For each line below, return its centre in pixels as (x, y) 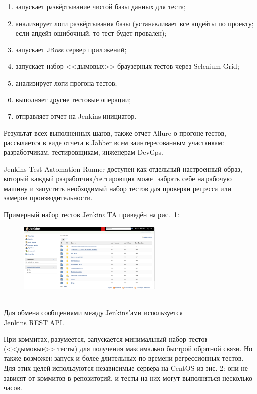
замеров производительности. (48, 198)
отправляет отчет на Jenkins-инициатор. (76, 116)
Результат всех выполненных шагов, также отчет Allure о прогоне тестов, (115, 132)
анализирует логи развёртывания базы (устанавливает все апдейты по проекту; (134, 23)
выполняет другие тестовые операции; (73, 99)
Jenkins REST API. (34, 322)
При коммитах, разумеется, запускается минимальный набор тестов (106, 339)
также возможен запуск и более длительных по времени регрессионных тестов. (124, 358)
